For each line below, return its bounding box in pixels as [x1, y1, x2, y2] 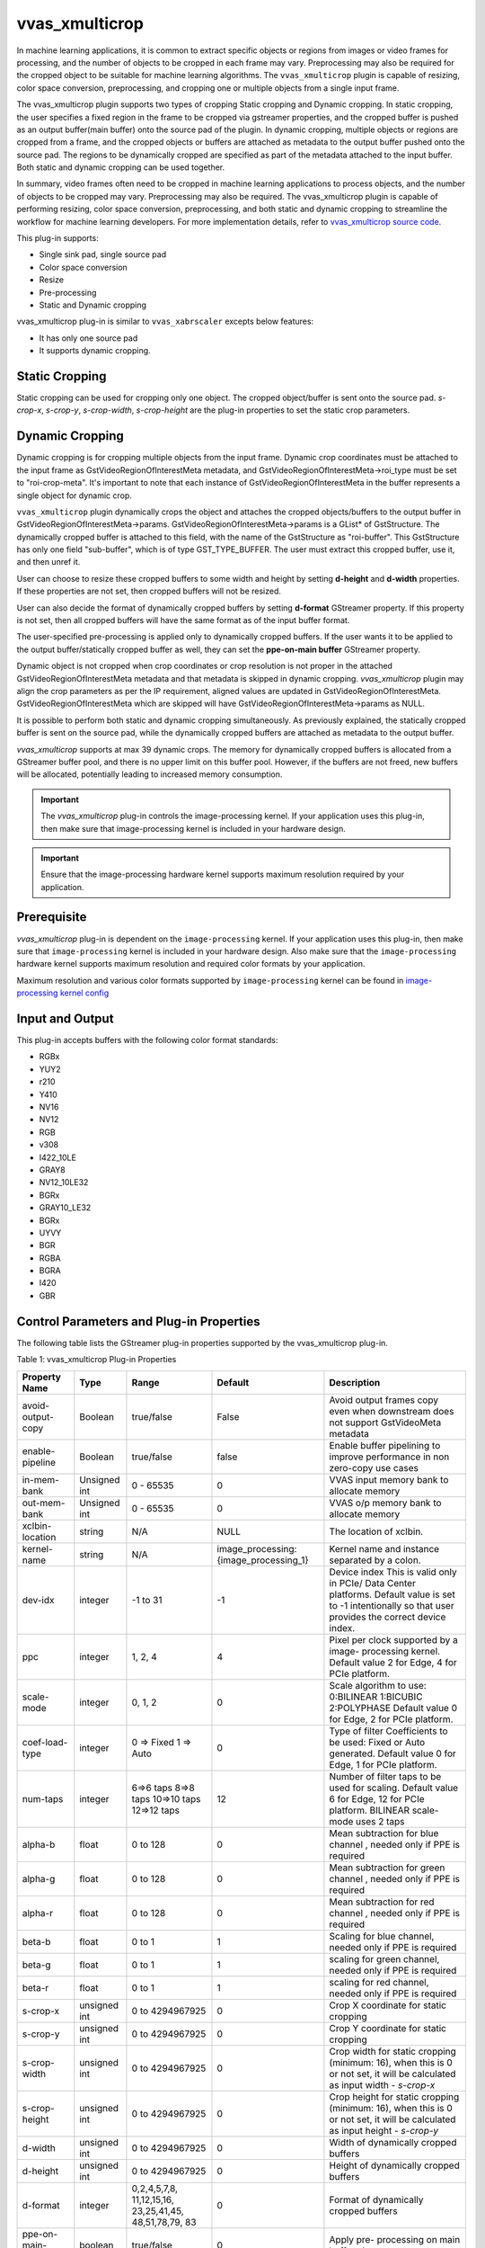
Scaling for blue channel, [329, 1930, 435, 1942]
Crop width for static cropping [329, 2045, 457, 2057]
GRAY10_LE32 [39, 1202, 92, 1213]
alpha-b [22, 1838, 56, 1851]
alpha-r [22, 1906, 54, 1919]
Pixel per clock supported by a [329, 1633, 458, 1646]
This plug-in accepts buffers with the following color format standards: [16, 1035, 278, 1046]
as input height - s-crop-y [329, 2124, 439, 2136]
